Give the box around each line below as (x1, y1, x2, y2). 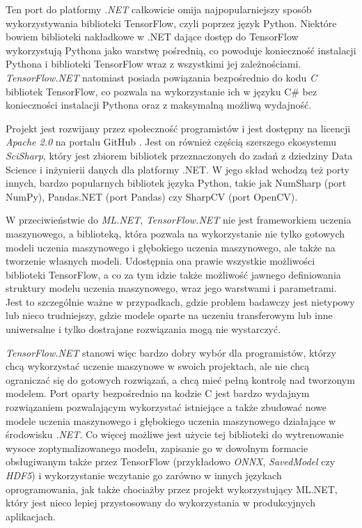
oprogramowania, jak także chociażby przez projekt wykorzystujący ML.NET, (6, 481, 338, 496)
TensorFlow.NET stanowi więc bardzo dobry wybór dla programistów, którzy (6, 345, 336, 359)
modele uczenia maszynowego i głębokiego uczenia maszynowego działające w (6, 413, 336, 428)
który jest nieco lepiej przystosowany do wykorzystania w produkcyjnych (6, 495, 315, 510)
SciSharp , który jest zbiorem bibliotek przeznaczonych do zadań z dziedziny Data (6, 148, 353, 162)
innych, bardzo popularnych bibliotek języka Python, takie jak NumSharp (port (6, 176, 347, 190)
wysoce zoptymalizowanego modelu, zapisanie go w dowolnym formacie (6, 440, 308, 455)
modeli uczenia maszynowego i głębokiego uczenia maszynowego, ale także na (6, 240, 336, 254)
